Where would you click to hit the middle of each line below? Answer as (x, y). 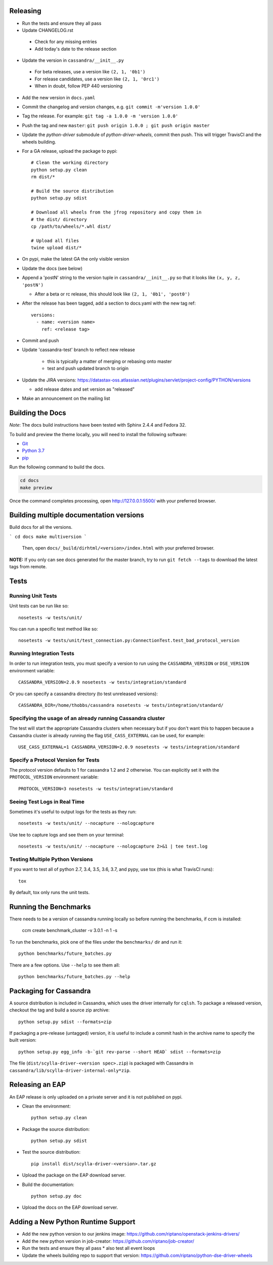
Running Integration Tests (42, 654)
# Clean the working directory (70, 163)
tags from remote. (28, 566)
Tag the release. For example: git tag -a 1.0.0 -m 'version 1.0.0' (100, 116)
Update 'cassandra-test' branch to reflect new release (79, 350)
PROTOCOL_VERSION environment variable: (54, 777)
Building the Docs (38, 413)
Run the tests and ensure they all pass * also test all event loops (88, 1248)
